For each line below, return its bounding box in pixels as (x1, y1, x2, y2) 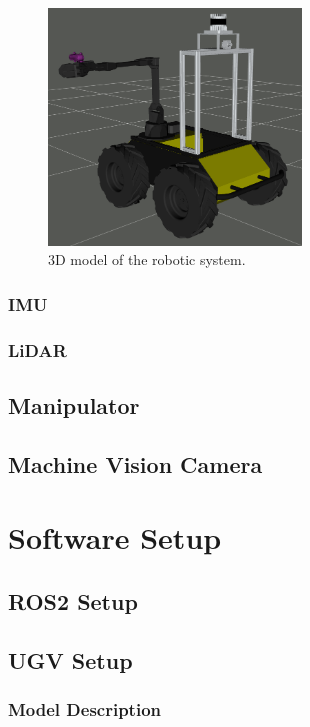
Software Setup (8, 517, 222, 558)
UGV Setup (8, 644, 133, 675)
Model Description (8, 697, 162, 722)
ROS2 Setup (8, 586, 138, 617)
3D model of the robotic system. (48, 249, 246, 270)
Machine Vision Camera (8, 448, 263, 479)
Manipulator (8, 390, 140, 421)
